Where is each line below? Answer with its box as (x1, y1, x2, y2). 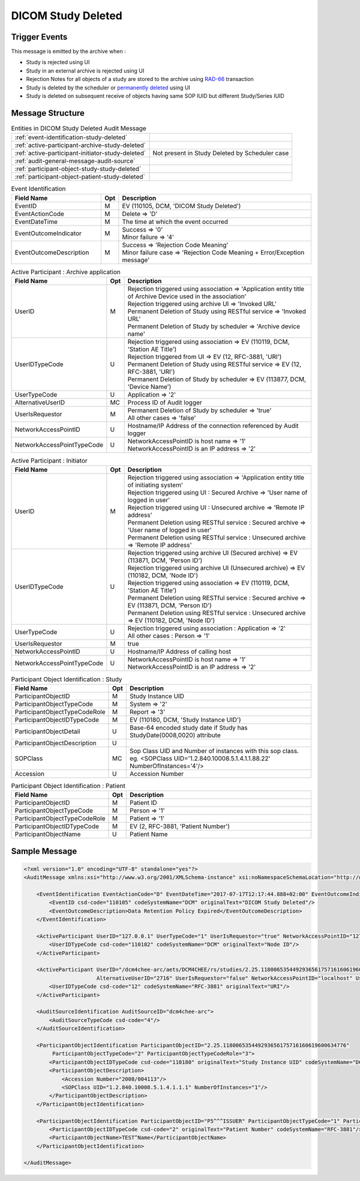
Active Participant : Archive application (11, 268, 121, 276)
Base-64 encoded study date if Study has (129, 723, 248, 732)
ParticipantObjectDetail (14, 727, 80, 735)
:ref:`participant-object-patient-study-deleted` (14, 173, 145, 181)
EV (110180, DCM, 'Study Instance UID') (129, 715, 241, 724)
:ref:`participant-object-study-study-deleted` (14, 165, 142, 173)
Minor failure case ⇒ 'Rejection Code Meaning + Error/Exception (122, 248, 305, 256)
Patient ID (129, 799, 157, 807)
